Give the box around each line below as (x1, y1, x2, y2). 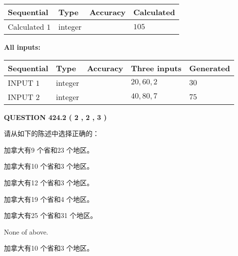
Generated (189, 62, 230, 74)
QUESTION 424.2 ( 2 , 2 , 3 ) (4, 112, 107, 122)
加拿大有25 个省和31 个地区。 (4, 210, 97, 220)
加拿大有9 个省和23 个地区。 (4, 144, 94, 155)
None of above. (4, 226, 48, 236)
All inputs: (4, 42, 40, 52)
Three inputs (131, 62, 182, 74)
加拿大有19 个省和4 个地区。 (4, 194, 94, 204)
